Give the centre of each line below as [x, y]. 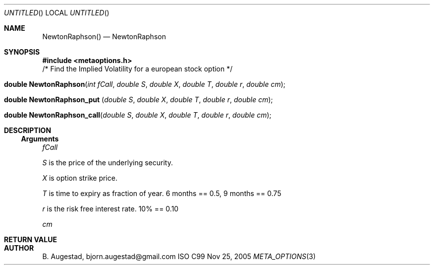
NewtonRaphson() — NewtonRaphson [104, 36]
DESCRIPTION [28, 130]
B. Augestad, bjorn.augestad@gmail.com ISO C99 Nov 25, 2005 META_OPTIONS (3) [179, 256]
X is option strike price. [80, 178]
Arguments [40, 139]
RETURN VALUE [30, 239]
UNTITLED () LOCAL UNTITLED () [57, 13]
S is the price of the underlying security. [108, 163]
